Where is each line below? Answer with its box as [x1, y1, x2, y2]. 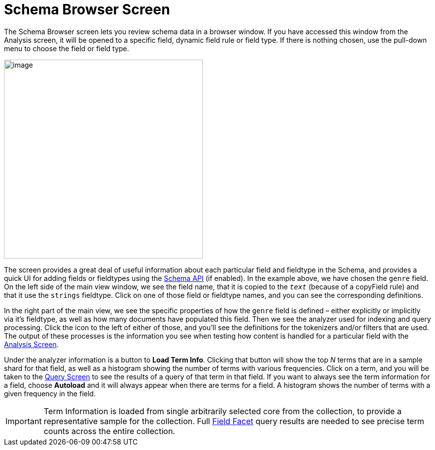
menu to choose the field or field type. [4, 44, 129, 53]
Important [5, 416, 42, 426]
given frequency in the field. [4, 389, 96, 398]
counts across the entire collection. [43, 426, 175, 436]
